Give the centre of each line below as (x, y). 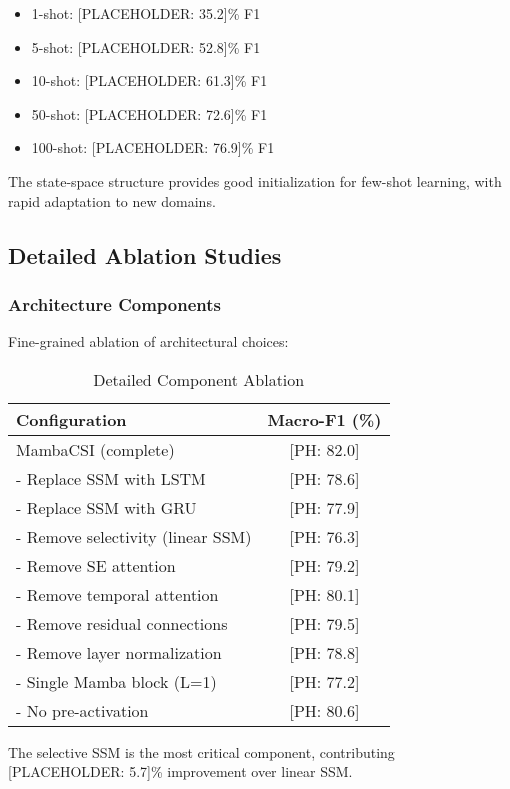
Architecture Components (114, 303)
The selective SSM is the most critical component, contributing (201, 751)
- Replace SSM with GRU (106, 507)
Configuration (71, 419)
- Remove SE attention (96, 565)
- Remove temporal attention (117, 594)
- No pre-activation (82, 710)
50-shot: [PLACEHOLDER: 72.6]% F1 (149, 113)
